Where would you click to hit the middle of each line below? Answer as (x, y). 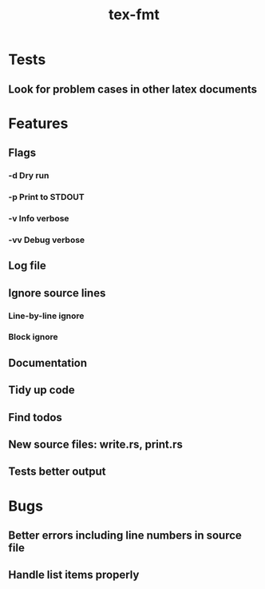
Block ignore (33, 337)
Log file (27, 266)
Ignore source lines (57, 293)
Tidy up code (42, 390)
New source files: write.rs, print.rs (96, 445)
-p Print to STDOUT (47, 197)
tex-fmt (134, 15)
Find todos (35, 417)
